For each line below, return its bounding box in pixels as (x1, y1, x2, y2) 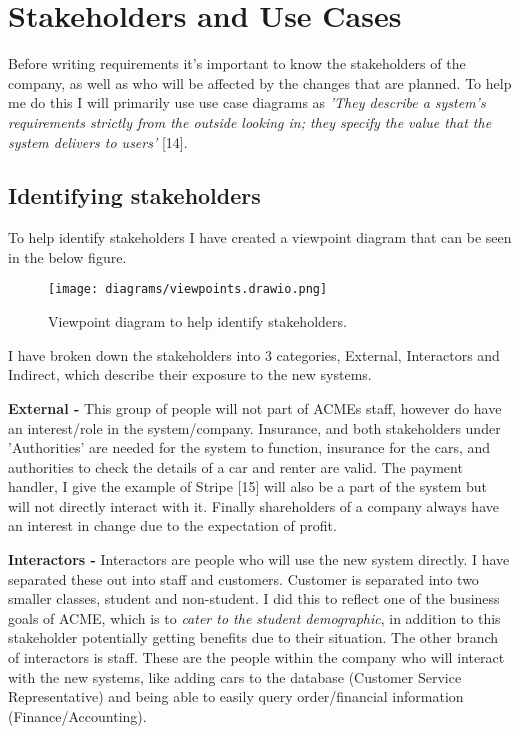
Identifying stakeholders (8, 180, 261, 211)
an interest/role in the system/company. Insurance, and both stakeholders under (8, 417, 501, 438)
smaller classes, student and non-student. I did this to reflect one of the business (8, 588, 500, 609)
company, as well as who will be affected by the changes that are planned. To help (8, 72, 512, 93)
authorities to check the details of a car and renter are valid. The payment (8, 456, 463, 477)
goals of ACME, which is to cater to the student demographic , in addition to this (8, 607, 501, 628)
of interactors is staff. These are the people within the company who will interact (8, 647, 505, 668)
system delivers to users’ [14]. (8, 131, 188, 152)
